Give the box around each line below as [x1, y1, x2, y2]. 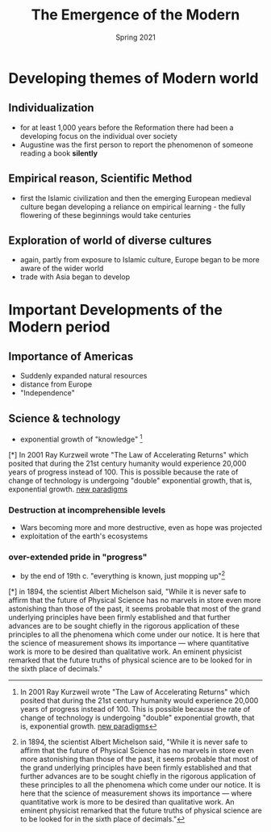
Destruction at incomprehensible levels [8, 504, 166, 516]
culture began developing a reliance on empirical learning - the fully [19, 202, 246, 211]
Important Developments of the [8, 300, 223, 319]
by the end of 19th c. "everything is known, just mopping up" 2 [19, 570, 226, 581]
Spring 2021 [115, 32, 156, 42]
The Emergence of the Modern [31, 6, 240, 24]
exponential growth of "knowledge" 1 [19, 433, 143, 444]
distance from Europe [19, 379, 93, 389]
